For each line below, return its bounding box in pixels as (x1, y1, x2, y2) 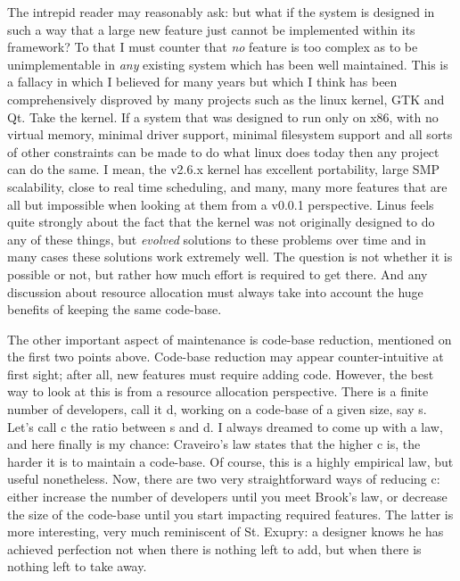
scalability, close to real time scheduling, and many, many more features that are (7, 177, 448, 195)
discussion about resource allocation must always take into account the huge (7, 282, 423, 301)
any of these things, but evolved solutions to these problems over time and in (7, 229, 426, 248)
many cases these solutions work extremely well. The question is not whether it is (7, 247, 453, 266)
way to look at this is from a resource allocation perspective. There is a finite (7, 382, 429, 401)
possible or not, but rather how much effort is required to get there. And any (7, 264, 428, 283)
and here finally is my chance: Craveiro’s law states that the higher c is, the (7, 435, 421, 453)
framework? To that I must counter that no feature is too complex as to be (7, 37, 418, 56)
